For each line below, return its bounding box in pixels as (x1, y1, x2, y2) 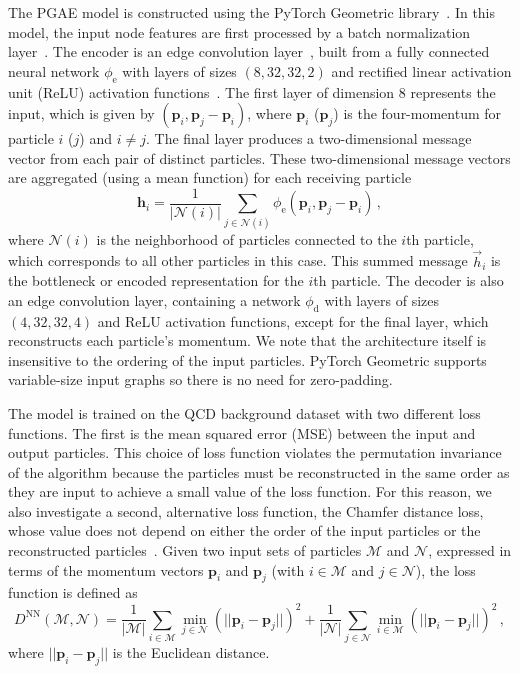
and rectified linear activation (331, 60, 512, 81)
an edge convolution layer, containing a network (8, 289, 301, 310)
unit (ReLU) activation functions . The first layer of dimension (8, 81, 395, 102)
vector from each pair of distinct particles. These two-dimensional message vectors (8, 147, 511, 168)
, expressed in (428, 540, 512, 561)
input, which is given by (8, 103, 155, 124)
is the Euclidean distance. (112, 641, 270, 662)
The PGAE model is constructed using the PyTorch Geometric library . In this (8, 2, 496, 22)
